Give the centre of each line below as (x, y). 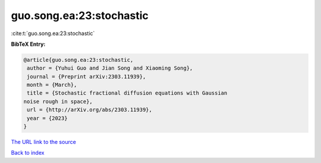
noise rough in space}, (58, 101)
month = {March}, (52, 85)
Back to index (28, 153)
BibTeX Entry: (28, 44)
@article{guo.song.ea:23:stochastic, (78, 60)
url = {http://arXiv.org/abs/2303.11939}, (90, 110)
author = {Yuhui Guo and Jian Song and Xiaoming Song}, (110, 68)
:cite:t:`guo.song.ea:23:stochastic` (53, 33)
